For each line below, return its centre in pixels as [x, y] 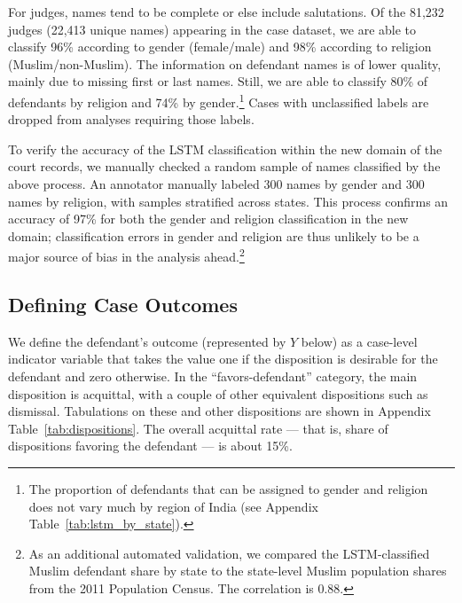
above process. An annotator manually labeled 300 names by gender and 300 [216, 184]
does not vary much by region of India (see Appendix [173, 506]
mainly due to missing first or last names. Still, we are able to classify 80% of [218, 81]
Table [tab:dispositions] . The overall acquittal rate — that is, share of [198, 428]
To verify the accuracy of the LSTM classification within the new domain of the [225, 149]
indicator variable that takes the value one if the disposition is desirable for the [223, 359]
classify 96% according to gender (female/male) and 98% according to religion [220, 47]
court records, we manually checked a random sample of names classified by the [224, 166]
